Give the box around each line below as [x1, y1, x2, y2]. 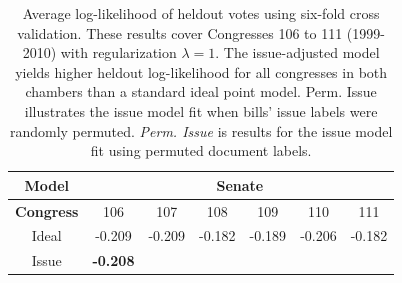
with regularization [60, 42, 177, 63]
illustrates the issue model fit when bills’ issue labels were [24, 100, 378, 121]
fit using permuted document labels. [90, 140, 312, 161]
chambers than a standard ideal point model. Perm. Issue [25, 81, 377, 102]
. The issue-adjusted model [215, 42, 380, 63]
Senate [216, 174, 264, 195]
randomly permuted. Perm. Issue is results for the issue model [9, 120, 393, 141]
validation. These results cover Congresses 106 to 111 [17, 22, 343, 43]
